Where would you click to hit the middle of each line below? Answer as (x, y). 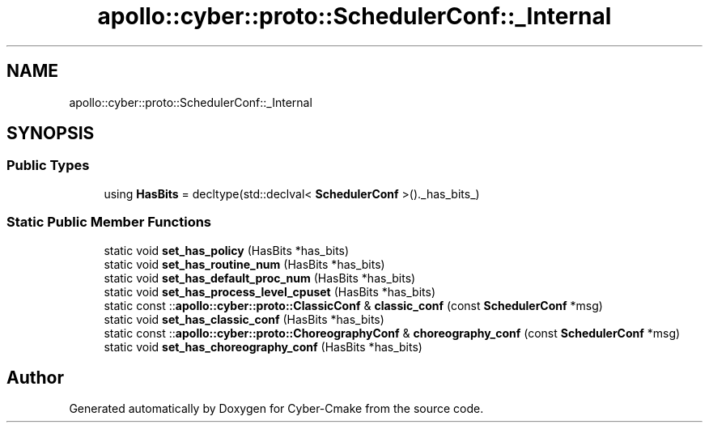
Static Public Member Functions (109, 222)
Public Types (48, 166)
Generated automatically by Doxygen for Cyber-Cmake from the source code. (276, 409)
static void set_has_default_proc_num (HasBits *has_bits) (260, 278)
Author (35, 377)
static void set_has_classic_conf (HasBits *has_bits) (244, 319)
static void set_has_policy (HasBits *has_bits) (227, 250)
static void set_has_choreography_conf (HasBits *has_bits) (263, 346)
